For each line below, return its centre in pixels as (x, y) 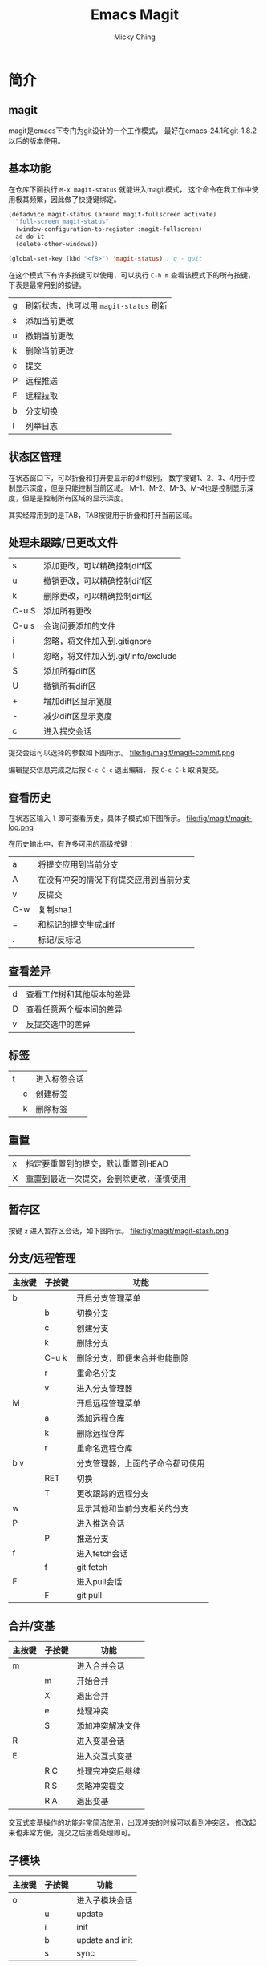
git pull (89, 1596)
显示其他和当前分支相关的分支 (133, 1509)
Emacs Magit (135, 15)
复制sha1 (56, 910)
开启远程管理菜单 (109, 1403)
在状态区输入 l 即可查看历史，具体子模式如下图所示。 (97, 819)
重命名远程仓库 (105, 1449)
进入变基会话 (101, 1741)
